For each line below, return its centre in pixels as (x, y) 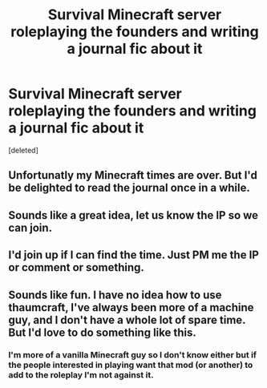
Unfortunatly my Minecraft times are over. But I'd (133, 175)
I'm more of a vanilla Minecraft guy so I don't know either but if (133, 355)
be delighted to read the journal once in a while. (129, 188)
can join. (30, 227)
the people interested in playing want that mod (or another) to (131, 365)
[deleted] (23, 150)
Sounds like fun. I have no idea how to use (115, 295)
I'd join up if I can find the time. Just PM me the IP (133, 255)
